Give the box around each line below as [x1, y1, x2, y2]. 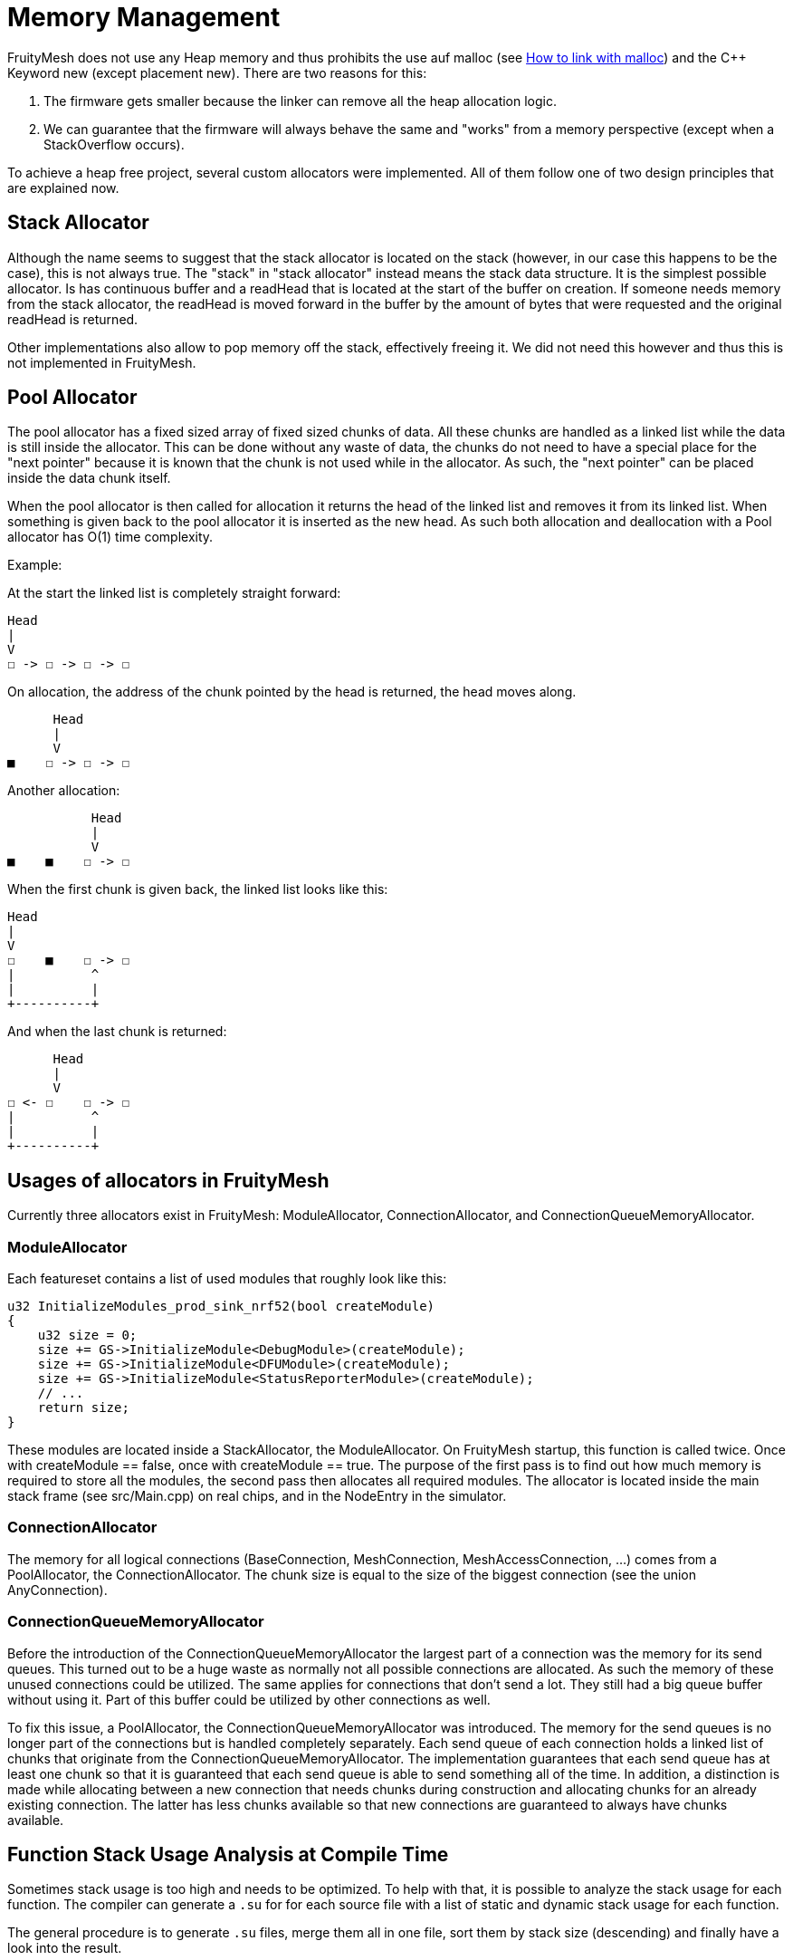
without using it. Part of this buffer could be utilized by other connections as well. [7, 1691, 491, 1707]
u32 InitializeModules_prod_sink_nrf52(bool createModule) [7, 1299, 435, 1314]
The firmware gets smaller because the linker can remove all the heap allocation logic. [43, 92, 557, 109]
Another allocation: [7, 783, 120, 799]
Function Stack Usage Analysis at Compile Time [7, 1842, 449, 1866]
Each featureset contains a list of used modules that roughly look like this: [7, 1271, 447, 1287]
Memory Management [7, 2, 281, 33]
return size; [37, 1400, 129, 1416]
